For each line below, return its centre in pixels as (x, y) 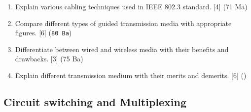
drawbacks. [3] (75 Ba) (49, 59)
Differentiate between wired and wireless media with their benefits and (122, 49)
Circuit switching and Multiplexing (95, 102)
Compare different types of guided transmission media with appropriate (123, 23)
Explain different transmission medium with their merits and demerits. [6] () (131, 75)
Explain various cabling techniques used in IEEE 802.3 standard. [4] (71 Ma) (131, 6)
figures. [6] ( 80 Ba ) (43, 33)
